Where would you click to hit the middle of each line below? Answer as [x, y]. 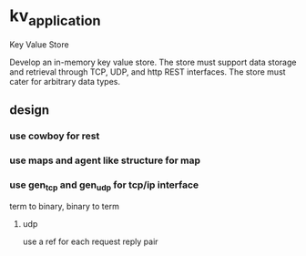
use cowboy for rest [55, 136]
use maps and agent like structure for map [105, 160]
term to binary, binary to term [65, 207]
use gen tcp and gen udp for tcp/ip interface [104, 185]
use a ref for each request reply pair [90, 241]
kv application [56, 17]
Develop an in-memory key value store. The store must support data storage [153, 62]
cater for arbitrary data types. [65, 81]
